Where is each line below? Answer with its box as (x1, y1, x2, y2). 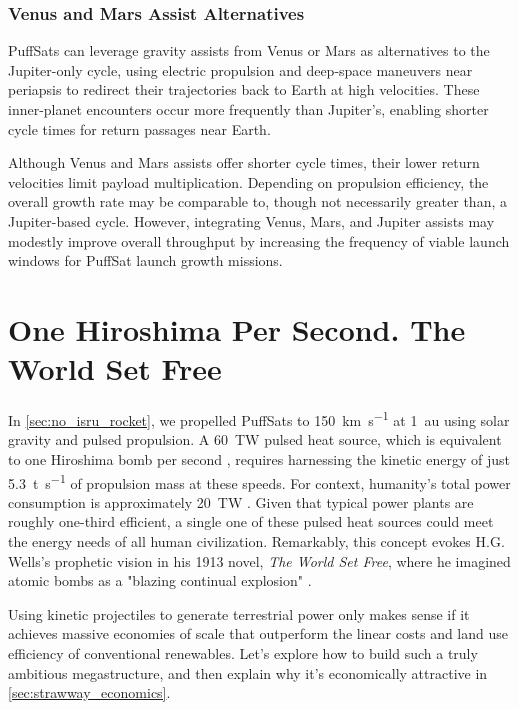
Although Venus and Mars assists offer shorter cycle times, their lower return (8, 152, 480, 173)
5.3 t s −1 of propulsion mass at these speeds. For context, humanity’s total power (8, 469, 511, 493)
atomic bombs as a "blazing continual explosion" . (8, 570, 312, 591)
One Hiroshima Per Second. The (8, 308, 466, 349)
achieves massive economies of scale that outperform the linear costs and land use (8, 623, 508, 644)
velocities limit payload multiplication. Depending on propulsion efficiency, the (8, 171, 489, 192)
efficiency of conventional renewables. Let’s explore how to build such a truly (8, 642, 478, 663)
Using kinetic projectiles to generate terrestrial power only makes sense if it (8, 603, 470, 624)
